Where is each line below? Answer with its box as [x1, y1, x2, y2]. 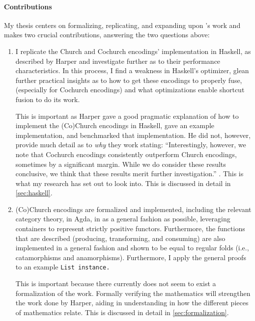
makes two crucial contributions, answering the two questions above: [4, 29, 210, 40]
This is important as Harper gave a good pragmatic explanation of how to [15, 110, 239, 121]
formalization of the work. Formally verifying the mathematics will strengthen [15, 288, 251, 298]
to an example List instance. [15, 262, 110, 272]
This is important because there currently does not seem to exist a [15, 278, 216, 289]
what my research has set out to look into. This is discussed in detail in [15, 178, 231, 188]
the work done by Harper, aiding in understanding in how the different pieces [15, 297, 249, 308]
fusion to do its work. [15, 94, 80, 104]
